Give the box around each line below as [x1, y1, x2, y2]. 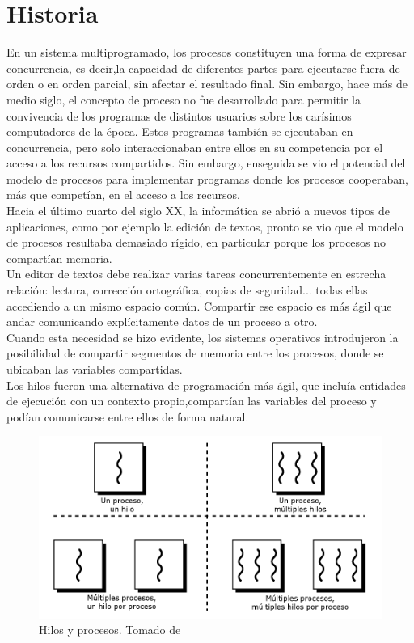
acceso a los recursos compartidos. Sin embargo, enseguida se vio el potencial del [6, 154, 406, 171]
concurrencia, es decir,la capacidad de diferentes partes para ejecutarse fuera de [6, 59, 400, 76]
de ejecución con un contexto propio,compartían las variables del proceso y [6, 392, 377, 409]
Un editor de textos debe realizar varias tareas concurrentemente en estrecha [6, 265, 387, 282]
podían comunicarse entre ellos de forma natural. [6, 408, 249, 425]
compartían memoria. [6, 249, 112, 266]
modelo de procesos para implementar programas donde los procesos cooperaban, [6, 170, 408, 187]
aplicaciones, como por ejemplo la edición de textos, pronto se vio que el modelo [6, 218, 403, 235]
